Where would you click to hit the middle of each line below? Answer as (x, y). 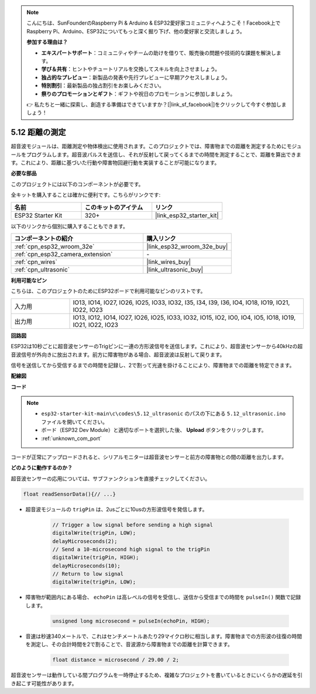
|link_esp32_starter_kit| (187, 215)
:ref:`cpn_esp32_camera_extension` (63, 254)
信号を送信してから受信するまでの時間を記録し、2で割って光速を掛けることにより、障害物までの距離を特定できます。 (153, 365)
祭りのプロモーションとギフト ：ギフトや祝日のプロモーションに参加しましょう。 (138, 94)
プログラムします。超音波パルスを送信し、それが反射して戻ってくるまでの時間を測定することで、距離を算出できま (164, 154)
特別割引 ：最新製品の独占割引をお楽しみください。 (103, 85)
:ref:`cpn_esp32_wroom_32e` (54, 246)
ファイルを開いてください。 (75, 422)
